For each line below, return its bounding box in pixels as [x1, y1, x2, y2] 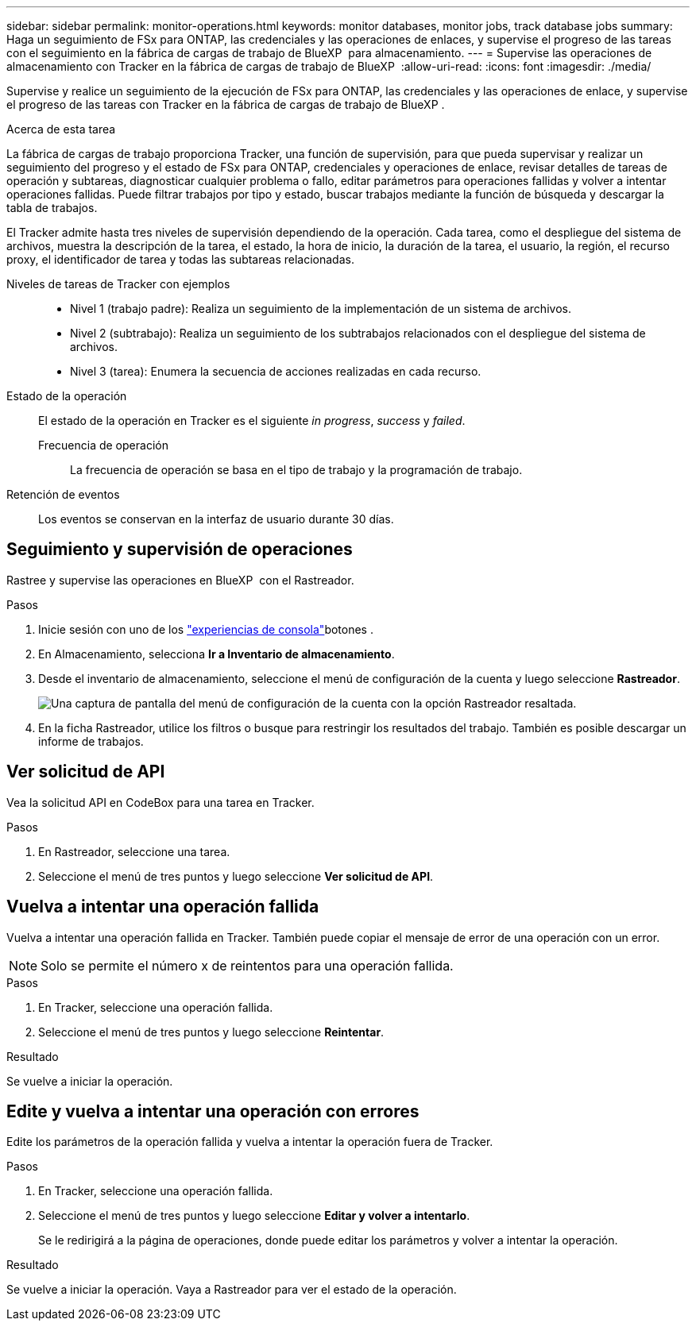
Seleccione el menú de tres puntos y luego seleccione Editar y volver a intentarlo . [38, 1209, 470, 1223]
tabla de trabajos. [6, 201, 98, 214]
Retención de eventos [6, 488, 120, 501]
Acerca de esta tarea [6, 122, 116, 136]
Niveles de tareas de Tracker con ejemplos [6, 277, 230, 291]
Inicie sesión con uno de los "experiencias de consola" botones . [38, 622, 373, 636]
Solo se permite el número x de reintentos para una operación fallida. [41, 957, 454, 974]
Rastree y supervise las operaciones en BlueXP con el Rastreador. [6, 573, 354, 587]
